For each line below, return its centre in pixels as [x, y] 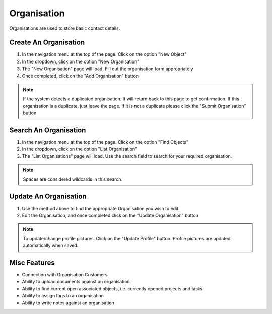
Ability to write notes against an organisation [68, 303]
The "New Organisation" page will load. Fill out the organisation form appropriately [108, 69]
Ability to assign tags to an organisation [63, 296]
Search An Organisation [48, 130]
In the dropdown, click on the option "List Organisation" [80, 149]
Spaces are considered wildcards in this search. [73, 179]
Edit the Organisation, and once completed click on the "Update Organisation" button [110, 215]
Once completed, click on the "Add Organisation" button [80, 76]
